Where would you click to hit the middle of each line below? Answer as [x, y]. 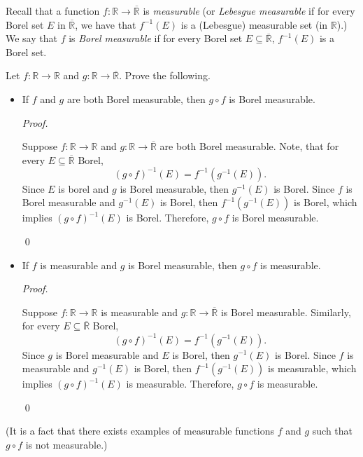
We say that [31, 38]
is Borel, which [326, 202]
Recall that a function [53, 11]
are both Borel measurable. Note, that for [249, 146]
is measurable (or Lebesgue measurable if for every [249, 11]
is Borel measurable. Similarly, [286, 312]
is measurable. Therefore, [180, 384]
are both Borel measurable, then [136, 98]
